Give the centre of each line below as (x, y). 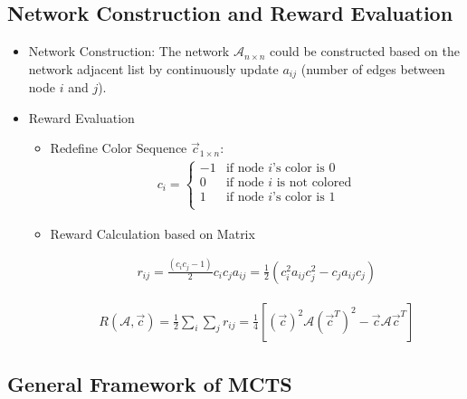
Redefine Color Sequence (119, 148)
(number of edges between (373, 68)
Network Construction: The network (129, 51)
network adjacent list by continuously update (153, 68)
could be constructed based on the (365, 51)
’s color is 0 (304, 169)
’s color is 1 (304, 198)
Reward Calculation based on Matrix (152, 233)
